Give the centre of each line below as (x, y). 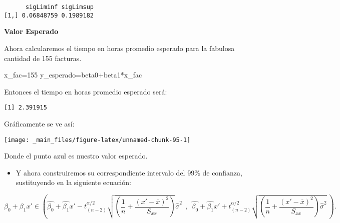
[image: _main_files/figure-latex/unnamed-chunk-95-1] (97, 140)
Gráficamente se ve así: (39, 123)
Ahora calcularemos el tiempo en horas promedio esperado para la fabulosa (119, 48)
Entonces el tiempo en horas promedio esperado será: (86, 91)
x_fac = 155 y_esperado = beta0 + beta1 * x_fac (73, 75)
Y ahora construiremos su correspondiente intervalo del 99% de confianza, (129, 172)
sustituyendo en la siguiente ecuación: (73, 182)
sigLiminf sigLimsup (59, 7)
